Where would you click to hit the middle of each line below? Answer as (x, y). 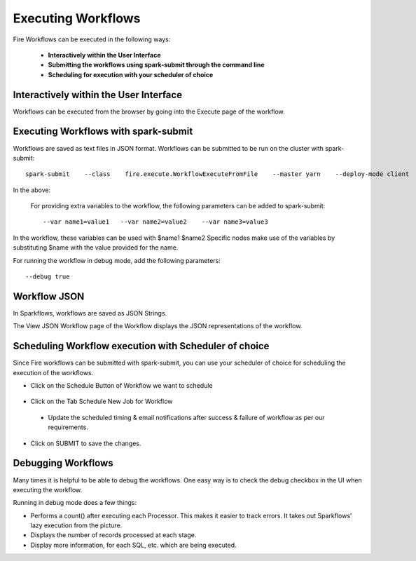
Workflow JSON (49, 296)
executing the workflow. (48, 489)
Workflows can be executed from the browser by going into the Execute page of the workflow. (149, 111)
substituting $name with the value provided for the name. (96, 248)
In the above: (32, 190)
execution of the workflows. (53, 372)
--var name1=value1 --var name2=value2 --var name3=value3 (156, 222)
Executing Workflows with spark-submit (103, 131)
